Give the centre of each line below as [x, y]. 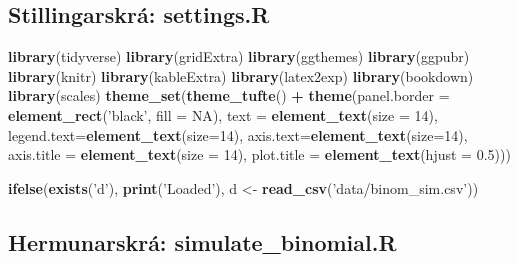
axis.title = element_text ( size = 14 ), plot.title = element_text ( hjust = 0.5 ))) [259, 154]
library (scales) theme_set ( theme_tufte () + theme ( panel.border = [229, 95]
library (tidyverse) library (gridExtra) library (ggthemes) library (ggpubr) [239, 56]
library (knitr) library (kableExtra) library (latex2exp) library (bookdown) [241, 75]
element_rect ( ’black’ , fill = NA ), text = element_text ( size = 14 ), [223, 114]
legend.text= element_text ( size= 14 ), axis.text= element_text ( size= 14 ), [238, 134]
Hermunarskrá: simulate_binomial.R [202, 241]
